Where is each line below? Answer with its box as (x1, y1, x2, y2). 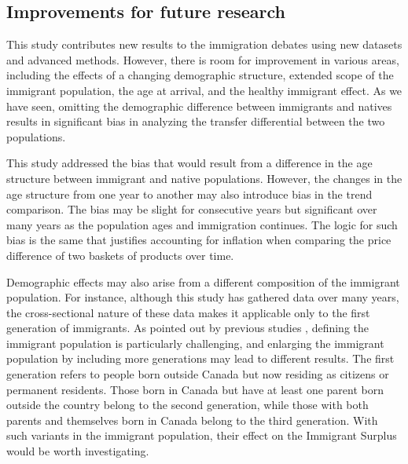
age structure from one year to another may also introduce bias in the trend (6, 185, 373, 202)
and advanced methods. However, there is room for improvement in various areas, (6, 51, 399, 68)
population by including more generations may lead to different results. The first (6, 350, 395, 367)
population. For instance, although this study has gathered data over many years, (6, 289, 399, 305)
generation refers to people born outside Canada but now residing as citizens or (6, 366, 389, 382)
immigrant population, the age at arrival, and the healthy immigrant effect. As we (6, 82, 402, 98)
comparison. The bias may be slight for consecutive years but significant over (6, 201, 377, 217)
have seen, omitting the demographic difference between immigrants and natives (6, 97, 392, 114)
